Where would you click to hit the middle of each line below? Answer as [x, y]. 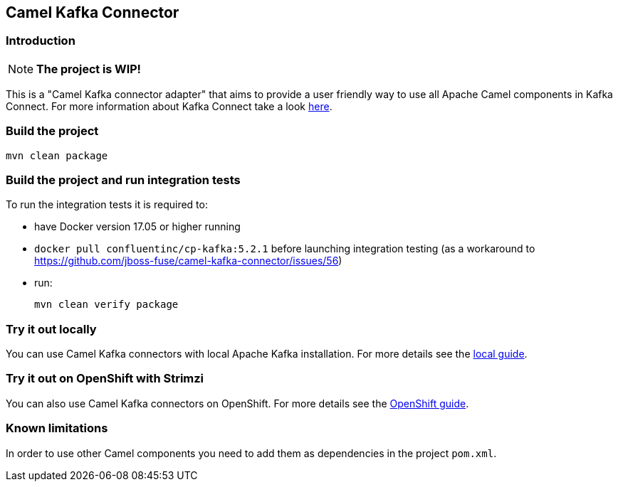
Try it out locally [51, 329]
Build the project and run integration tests [123, 180]
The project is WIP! [89, 69]
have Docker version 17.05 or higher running [137, 227]
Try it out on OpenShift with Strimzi [105, 379]
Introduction [41, 41]
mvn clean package [57, 155]
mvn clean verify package [106, 305]
